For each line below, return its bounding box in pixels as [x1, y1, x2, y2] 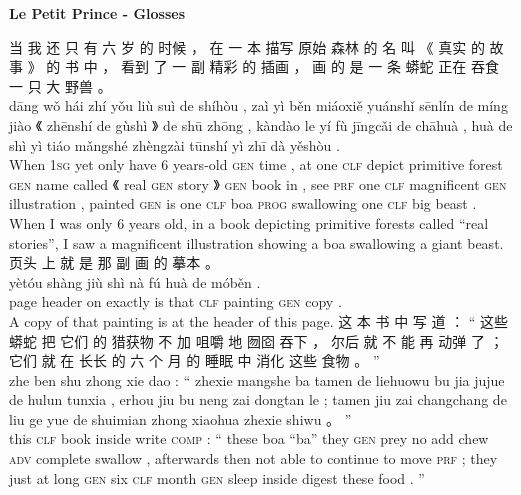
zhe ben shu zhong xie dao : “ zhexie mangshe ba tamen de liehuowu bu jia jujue [9, 369, 505, 390]
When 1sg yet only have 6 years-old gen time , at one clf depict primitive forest [9, 154, 503, 175]
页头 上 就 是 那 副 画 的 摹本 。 [9, 252, 219, 273]
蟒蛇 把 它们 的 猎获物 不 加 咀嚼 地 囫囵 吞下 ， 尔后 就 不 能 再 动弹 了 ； [9, 330, 504, 351]
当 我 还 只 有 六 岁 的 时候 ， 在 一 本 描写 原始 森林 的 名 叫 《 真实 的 [9, 36, 485, 57]
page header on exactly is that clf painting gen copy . [9, 291, 342, 312]
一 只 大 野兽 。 [9, 75, 112, 96]
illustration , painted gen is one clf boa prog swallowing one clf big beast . [9, 193, 477, 214]
